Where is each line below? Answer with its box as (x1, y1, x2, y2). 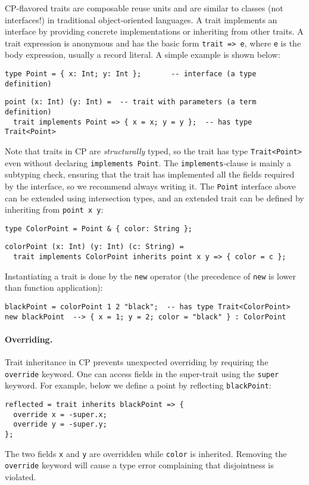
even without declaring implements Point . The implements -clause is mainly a (5, 156, 291, 169)
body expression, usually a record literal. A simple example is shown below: (5, 48, 280, 61)
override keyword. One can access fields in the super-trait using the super (5, 367, 279, 380)
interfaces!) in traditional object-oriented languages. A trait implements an (5, 13, 277, 26)
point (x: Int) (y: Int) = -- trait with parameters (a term (5, 98, 257, 107)
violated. (5, 470, 36, 483)
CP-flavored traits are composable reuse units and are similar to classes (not (5, 2, 283, 14)
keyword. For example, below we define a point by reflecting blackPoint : (5, 379, 271, 391)
